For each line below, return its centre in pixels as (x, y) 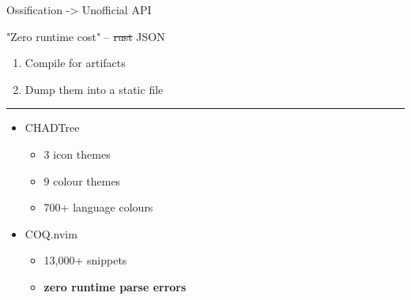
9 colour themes (82, 180)
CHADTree (52, 127)
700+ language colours (98, 207)
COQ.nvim (51, 233)
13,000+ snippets (85, 260)
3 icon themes (77, 154)
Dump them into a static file (94, 89)
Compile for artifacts (75, 63)
